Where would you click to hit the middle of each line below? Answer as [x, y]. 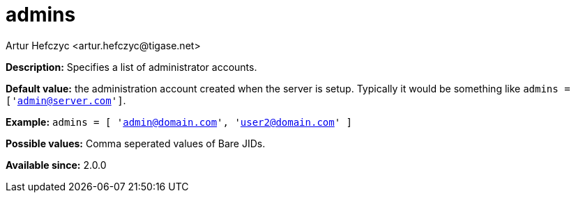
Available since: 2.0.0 [56, 165]
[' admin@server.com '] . [66, 100]
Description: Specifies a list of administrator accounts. [131, 67]
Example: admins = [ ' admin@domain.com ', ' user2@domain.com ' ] [179, 122]
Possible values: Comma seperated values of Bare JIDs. [136, 143]
